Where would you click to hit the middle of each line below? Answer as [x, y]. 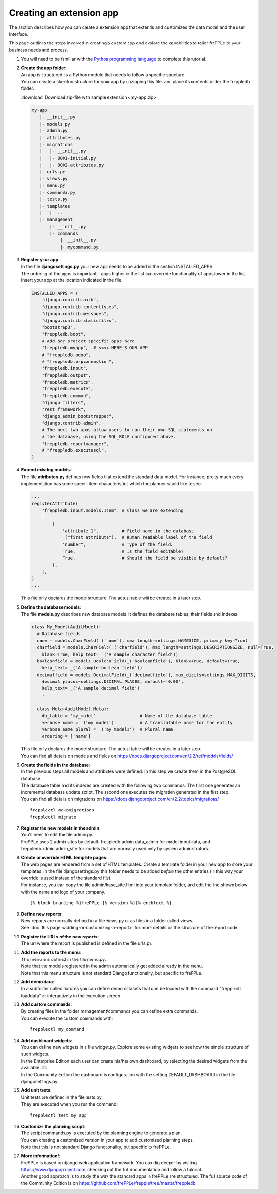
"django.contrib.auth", [70, 300]
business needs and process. [39, 50]
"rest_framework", [64, 409]
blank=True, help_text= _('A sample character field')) [110, 654]
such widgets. [35, 1054]
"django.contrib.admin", [72, 423]
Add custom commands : [47, 1004]
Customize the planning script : [53, 1126]
